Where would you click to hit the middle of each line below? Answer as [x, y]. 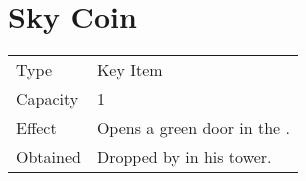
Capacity [47, 99]
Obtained [48, 157]
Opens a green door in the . [193, 128]
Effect [36, 128]
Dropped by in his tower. [184, 157]
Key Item [129, 70]
